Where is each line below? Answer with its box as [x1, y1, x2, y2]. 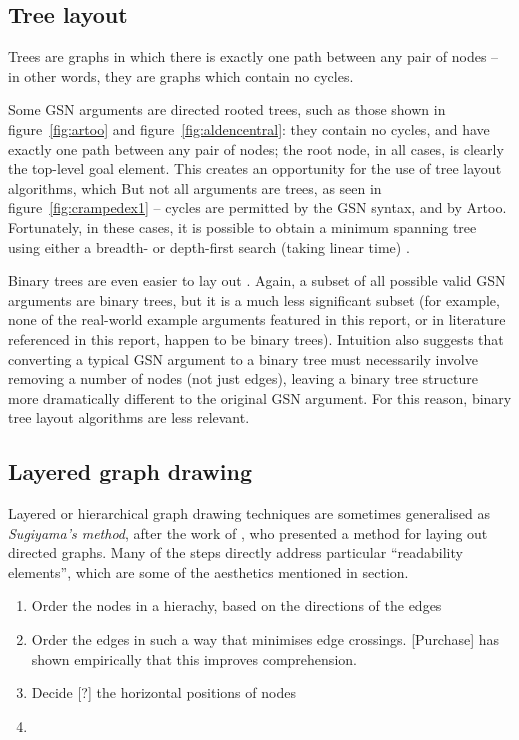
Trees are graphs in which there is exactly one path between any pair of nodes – [8, 46, 499, 67]
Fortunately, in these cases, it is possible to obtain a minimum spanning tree [8, 216, 477, 237]
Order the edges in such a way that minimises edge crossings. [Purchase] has [31, 629, 500, 650]
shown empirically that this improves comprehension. [31, 648, 357, 669]
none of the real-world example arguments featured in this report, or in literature [8, 309, 506, 330]
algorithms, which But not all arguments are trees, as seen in [8, 177, 382, 198]
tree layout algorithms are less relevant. [8, 407, 250, 428]
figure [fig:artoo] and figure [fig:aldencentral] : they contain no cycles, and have [8, 118, 490, 139]
